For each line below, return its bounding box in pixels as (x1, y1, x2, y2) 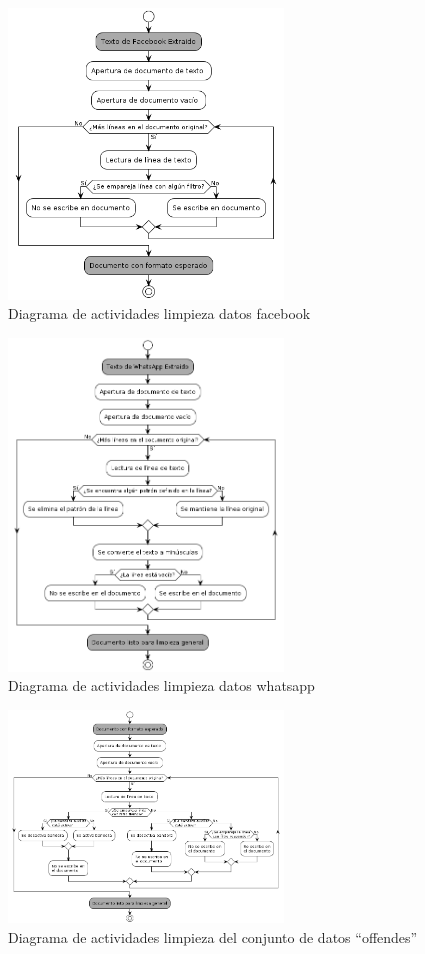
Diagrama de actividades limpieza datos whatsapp (8, 675, 315, 696)
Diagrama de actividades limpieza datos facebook (8, 303, 311, 324)
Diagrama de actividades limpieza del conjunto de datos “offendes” (8, 926, 418, 947)
